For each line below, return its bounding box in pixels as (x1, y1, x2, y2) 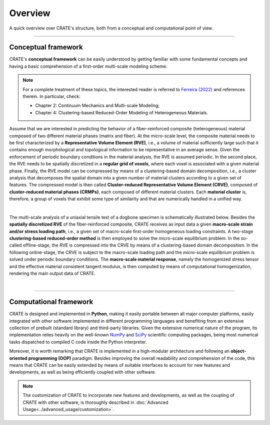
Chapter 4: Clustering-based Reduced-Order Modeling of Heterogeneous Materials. (35, 109, 208, 115)
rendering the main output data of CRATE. (9, 271, 95, 276)
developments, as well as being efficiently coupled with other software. (9, 369, 156, 375)
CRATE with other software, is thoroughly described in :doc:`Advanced (22, 399, 168, 405)
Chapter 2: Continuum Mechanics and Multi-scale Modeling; (35, 103, 160, 109)
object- (230, 348, 246, 354)
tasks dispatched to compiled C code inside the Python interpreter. (9, 339, 147, 345)
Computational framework (9, 298, 93, 306)
